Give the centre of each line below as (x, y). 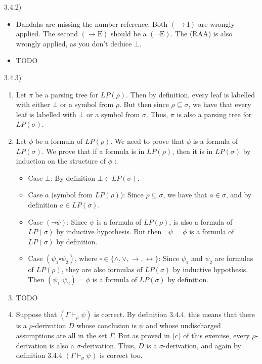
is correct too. (121, 355)
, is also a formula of (201, 221)
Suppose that (36, 314)
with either (33, 104)
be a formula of (59, 141)
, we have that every (220, 104)
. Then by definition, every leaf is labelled (190, 94)
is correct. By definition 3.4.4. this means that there (174, 314)
